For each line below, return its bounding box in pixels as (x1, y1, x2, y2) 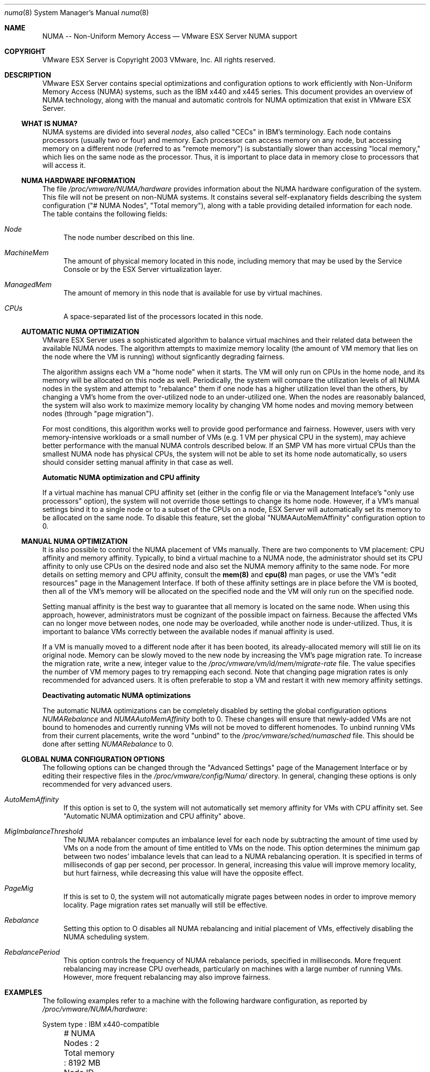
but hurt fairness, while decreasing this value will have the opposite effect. (63, 869, 304, 877)
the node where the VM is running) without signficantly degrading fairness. (42, 352, 285, 361)
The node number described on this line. (63, 233, 195, 241)
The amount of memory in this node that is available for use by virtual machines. (63, 289, 323, 297)
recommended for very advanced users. (42, 780, 173, 788)
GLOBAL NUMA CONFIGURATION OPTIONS (21, 755, 165, 763)
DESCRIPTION (4, 71, 51, 79)
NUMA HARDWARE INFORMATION (21, 176, 135, 185)
